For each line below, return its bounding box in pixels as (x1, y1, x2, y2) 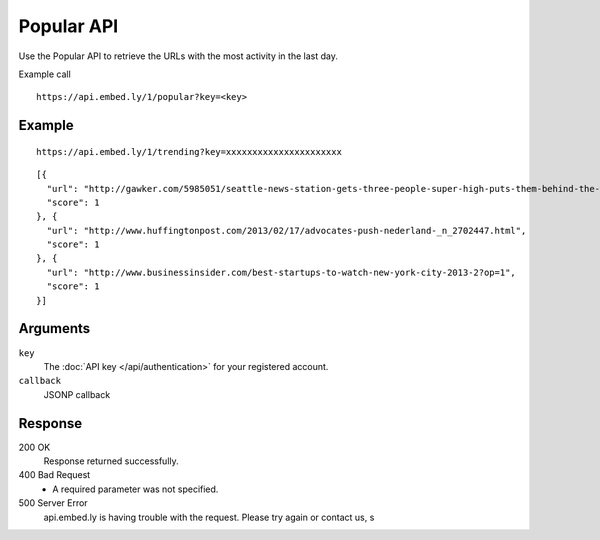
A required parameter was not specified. (52, 483, 219, 495)
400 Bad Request (18, 469, 91, 481)
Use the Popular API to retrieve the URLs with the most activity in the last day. (18, 50, 339, 62)
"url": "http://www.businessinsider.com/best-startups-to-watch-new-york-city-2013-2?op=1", (46, 266, 517, 278)
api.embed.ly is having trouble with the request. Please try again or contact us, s (43, 511, 375, 523)
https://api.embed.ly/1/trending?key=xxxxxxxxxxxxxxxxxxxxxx (36, 146, 342, 157)
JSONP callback (43, 388, 111, 400)
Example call (18, 68, 72, 80)
